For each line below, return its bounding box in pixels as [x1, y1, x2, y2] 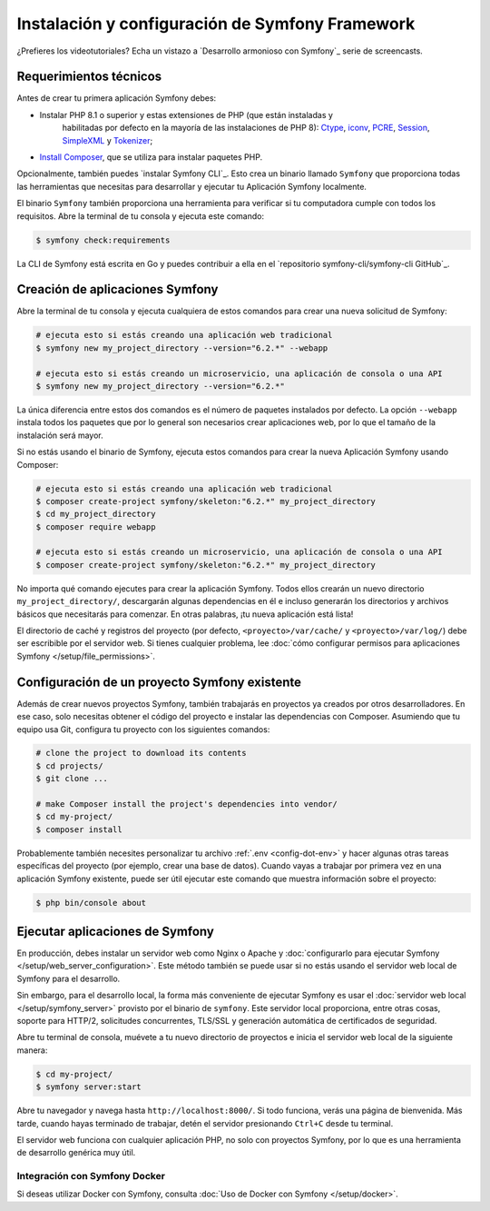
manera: [16, 1045, 48, 1056]
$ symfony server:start [35, 1082, 142, 1092]
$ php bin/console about [35, 898, 147, 908]
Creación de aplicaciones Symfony [16, 282, 219, 297]
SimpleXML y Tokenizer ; [62, 134, 153, 145]
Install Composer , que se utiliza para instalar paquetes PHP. [39, 152, 263, 163]
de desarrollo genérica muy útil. [16, 1147, 136, 1158]
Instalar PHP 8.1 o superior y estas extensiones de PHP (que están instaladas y [39, 109, 333, 120]
